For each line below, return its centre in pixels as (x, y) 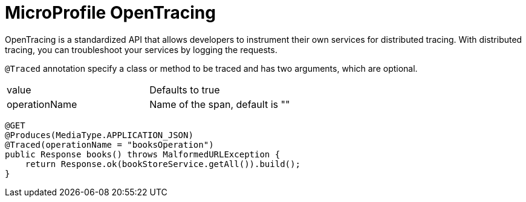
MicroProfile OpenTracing (110, 13)
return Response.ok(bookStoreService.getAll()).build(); (163, 164)
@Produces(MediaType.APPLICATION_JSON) (99, 135)
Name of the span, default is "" (220, 104)
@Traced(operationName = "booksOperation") (109, 144)
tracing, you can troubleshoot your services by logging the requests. (141, 49)
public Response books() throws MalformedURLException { (143, 154)
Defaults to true (185, 90)
